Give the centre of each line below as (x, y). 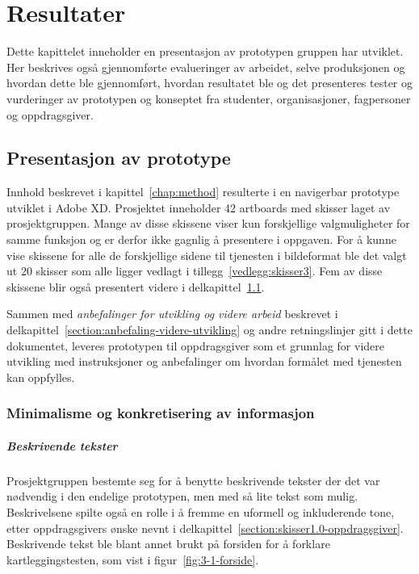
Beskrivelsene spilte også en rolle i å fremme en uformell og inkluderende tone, (201, 512)
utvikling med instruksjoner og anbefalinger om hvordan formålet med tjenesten (204, 361)
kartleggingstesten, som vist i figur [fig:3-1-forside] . (133, 559)
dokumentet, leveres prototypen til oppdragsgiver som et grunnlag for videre (195, 345)
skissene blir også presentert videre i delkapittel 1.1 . (136, 286)
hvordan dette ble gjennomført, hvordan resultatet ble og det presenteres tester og (210, 83)
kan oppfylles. (41, 377)
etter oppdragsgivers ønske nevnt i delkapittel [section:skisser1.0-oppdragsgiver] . (205, 528)
